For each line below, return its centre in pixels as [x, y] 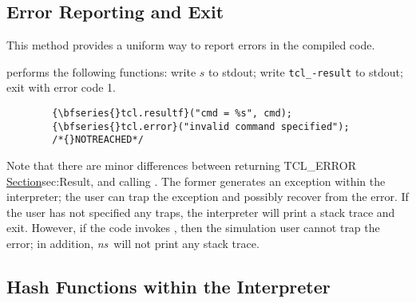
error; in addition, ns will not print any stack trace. [133, 243]
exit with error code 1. [61, 87]
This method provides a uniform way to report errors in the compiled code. [191, 45]
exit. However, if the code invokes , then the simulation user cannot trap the [193, 228]
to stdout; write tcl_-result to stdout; [306, 71]
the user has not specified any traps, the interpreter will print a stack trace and [201, 212]
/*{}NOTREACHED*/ [98, 140]
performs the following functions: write [101, 71]
